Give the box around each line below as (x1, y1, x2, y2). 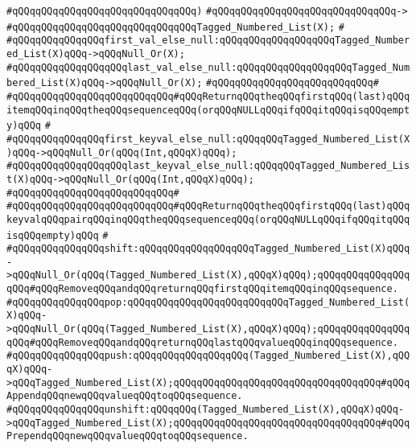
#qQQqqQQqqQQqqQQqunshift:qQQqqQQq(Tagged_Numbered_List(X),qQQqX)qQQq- (6, 404, 404, 416)
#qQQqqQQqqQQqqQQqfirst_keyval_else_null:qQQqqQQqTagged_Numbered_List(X (6, 133, 410, 145)
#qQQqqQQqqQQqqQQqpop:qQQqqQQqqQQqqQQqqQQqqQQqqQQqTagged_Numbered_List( (6, 296, 410, 308)
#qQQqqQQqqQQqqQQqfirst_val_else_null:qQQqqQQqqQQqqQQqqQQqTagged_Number (6, 35, 410, 47)
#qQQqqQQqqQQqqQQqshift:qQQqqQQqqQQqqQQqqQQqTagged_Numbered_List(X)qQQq (6, 243, 410, 255)
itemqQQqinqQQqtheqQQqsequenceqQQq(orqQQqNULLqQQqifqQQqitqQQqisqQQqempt (6, 104, 410, 116)
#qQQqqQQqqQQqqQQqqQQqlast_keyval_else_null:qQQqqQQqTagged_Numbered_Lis (6, 160, 410, 172)
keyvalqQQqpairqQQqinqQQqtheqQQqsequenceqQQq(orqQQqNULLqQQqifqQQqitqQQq (6, 213, 410, 225)
